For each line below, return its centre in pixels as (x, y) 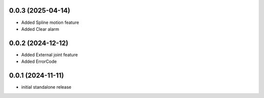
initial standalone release (46, 87)
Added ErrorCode (39, 61)
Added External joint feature (50, 55)
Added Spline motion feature (50, 22)
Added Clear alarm (40, 29)
